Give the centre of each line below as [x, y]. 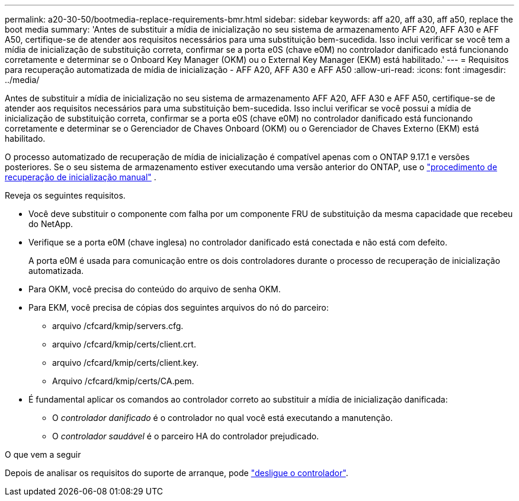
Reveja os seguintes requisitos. [65, 195]
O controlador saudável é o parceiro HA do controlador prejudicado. [186, 436]
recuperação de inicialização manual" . [81, 177]
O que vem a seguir [43, 454]
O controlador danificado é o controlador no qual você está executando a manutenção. [222, 418]
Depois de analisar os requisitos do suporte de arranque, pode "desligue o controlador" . [177, 473]
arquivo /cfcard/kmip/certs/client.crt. [124, 344]
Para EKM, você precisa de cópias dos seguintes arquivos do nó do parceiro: [179, 307]
